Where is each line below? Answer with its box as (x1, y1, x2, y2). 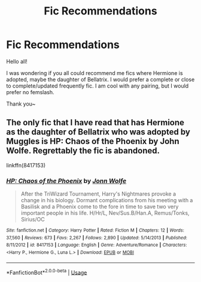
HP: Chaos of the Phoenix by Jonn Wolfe (6, 176, 127, 185)
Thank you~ (6, 100, 36, 107)
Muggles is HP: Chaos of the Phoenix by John (6, 136, 179, 146)
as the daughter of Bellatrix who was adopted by (6, 127, 190, 137)
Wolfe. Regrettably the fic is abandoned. (6, 146, 160, 156)
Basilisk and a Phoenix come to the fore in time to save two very (20, 203, 179, 211)
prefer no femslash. (6, 88, 55, 95)
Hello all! (6, 58, 28, 65)
